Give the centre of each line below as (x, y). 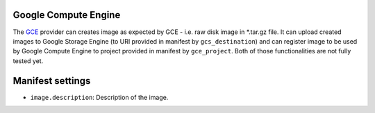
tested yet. (28, 61)
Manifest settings (52, 81)
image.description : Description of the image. (99, 97)
